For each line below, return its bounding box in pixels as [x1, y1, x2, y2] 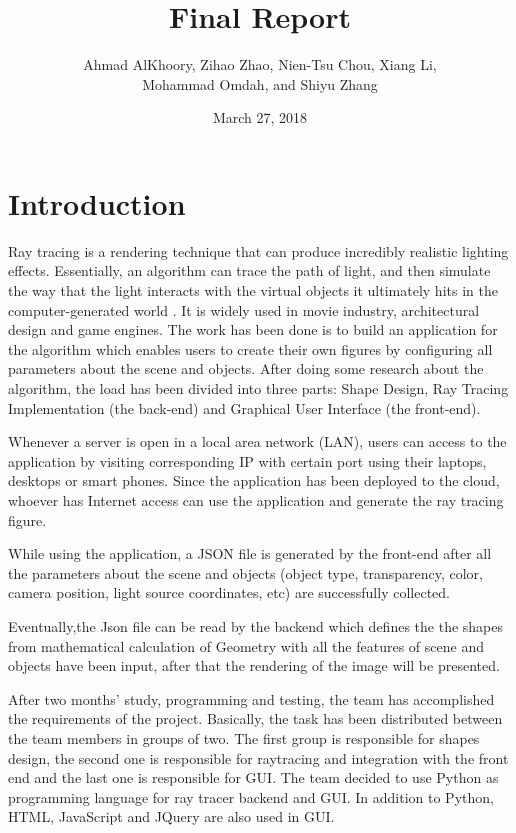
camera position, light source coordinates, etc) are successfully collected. [8, 582, 450, 603]
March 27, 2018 [212, 107, 308, 128]
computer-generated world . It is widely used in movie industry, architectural [8, 299, 480, 320]
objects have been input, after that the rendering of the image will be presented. [8, 655, 500, 676]
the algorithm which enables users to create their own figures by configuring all [8, 338, 493, 359]
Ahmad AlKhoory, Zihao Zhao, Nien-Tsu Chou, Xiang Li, [83, 54, 437, 75]
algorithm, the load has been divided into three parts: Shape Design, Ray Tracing [8, 378, 509, 398]
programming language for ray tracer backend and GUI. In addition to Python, [8, 786, 494, 807]
